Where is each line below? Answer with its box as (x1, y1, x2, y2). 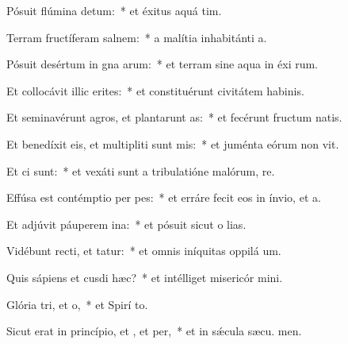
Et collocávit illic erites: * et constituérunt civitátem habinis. (6, 82, 304, 99)
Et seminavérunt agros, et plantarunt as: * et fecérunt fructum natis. (6, 109, 342, 126)
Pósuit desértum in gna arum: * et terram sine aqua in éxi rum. (6, 56, 319, 72)
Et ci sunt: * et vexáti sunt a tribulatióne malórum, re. (6, 162, 275, 179)
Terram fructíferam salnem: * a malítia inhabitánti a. (6, 29, 267, 45)
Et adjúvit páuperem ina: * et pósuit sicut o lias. (6, 215, 247, 232)
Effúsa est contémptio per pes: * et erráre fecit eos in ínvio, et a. (6, 189, 321, 206)
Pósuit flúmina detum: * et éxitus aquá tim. (6, 2, 222, 18)
